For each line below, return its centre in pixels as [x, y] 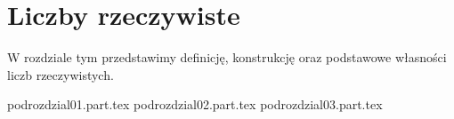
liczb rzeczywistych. [61, 74]
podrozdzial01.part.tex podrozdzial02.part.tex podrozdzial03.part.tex [195, 104]
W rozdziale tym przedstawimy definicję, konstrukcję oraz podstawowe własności [227, 57]
